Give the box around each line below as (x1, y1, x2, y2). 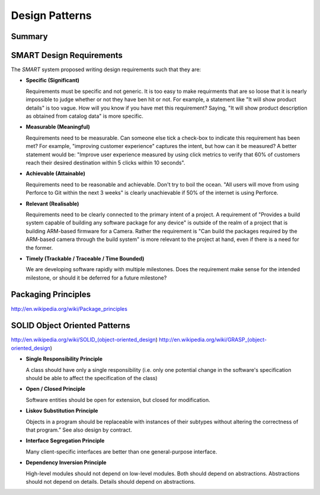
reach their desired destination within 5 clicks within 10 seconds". (25, 159, 185, 166)
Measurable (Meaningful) (25, 123, 90, 130)
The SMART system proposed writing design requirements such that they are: (11, 66, 201, 73)
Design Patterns (11, 9, 92, 22)
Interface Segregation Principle (25, 437, 105, 444)
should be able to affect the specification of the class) (25, 375, 158, 382)
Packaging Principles (11, 290, 91, 300)
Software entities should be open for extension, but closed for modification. (25, 396, 210, 403)
